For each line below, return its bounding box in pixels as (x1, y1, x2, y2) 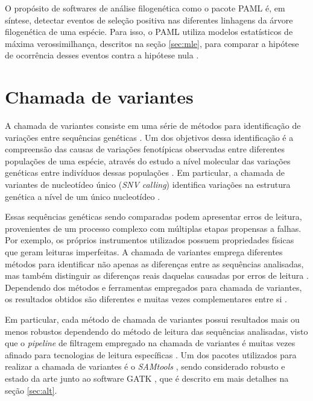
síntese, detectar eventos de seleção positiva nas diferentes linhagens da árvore (5, 13, 293, 26)
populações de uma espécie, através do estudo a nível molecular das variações (5, 154, 291, 167)
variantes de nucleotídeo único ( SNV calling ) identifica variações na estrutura (5, 178, 291, 191)
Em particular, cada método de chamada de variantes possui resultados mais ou (5, 313, 300, 325)
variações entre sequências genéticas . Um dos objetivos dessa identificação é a (5, 131, 294, 143)
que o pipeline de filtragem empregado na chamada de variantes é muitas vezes (5, 337, 296, 349)
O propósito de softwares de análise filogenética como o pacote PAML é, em (5, 2, 285, 14)
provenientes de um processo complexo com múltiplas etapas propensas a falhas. (5, 222, 302, 234)
